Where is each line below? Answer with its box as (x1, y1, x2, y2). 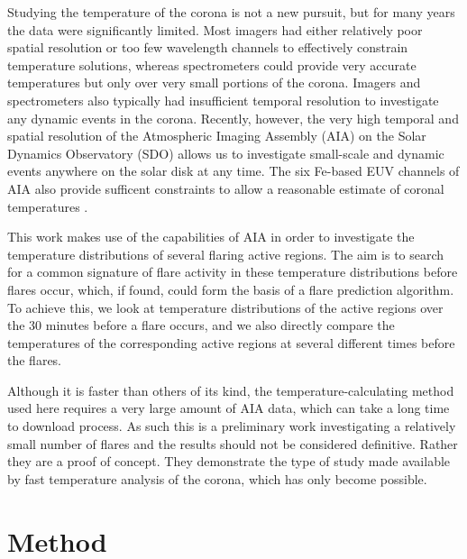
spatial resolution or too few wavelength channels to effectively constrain (7, 38, 408, 57)
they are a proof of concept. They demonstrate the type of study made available (7, 452, 451, 471)
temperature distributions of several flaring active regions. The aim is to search (7, 244, 444, 263)
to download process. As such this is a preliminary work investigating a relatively (7, 417, 456, 435)
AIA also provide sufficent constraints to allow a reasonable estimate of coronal (7, 179, 444, 197)
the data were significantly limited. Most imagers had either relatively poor (7, 20, 423, 39)
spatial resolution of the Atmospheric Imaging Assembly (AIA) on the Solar (7, 126, 426, 145)
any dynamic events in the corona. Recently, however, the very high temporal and (7, 108, 459, 127)
